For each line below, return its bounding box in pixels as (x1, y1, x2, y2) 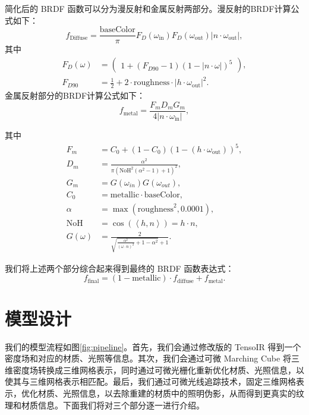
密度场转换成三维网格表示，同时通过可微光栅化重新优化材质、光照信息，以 (12, 363, 304, 376)
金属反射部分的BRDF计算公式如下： (5, 89, 146, 102)
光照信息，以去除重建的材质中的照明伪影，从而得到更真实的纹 (62, 386, 304, 399)
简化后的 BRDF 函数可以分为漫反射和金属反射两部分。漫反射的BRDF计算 (5, 2, 291, 14)
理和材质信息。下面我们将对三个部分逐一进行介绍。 (5, 398, 204, 411)
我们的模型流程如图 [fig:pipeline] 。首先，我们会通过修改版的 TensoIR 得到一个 (5, 340, 301, 353)
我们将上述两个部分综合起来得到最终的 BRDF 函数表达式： (5, 262, 234, 274)
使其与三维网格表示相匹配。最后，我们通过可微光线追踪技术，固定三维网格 (5, 375, 296, 388)
